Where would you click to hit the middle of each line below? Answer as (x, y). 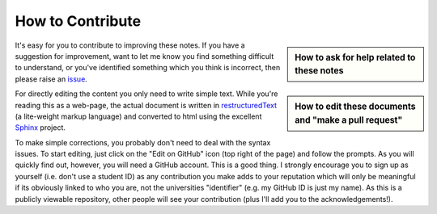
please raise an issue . (51, 79)
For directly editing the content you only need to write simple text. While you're (146, 94)
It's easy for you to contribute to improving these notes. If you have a (130, 45)
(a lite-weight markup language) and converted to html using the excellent (138, 116)
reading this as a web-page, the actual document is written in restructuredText (146, 105)
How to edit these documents (355, 107)
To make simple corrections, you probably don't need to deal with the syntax (143, 142)
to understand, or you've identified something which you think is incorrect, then (148, 68)
